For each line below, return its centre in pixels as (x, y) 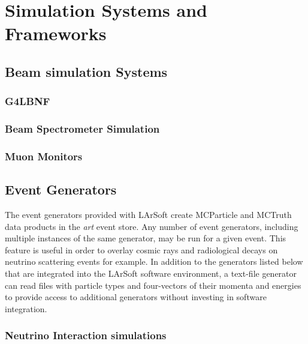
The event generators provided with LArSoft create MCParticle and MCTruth (148, 215)
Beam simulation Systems (86, 71)
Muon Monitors (44, 156)
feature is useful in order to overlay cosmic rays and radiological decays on (141, 249)
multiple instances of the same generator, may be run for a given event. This (146, 238)
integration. (26, 308)
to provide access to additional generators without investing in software (136, 297)
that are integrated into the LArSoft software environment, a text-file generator (151, 273)
